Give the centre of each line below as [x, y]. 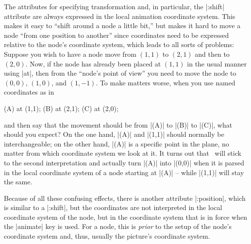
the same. [18, 182]
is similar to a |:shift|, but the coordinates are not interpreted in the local [113, 207]
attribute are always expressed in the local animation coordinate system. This [120, 16]
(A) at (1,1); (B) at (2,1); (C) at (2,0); [61, 108]
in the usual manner [217, 63]
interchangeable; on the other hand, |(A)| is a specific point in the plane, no [117, 143]
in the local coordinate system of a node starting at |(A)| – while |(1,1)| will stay [124, 172]
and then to [212, 54]
